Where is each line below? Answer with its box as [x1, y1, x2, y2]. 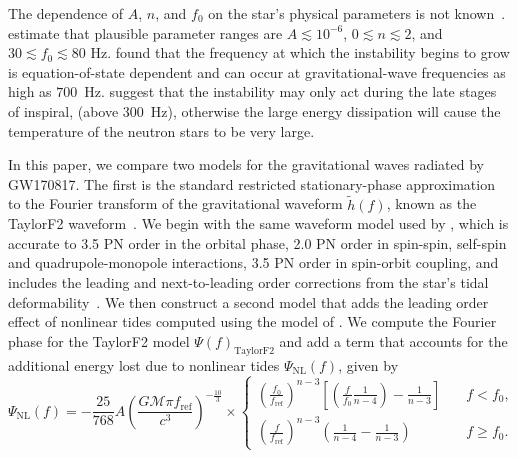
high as [8, 81, 52, 102]
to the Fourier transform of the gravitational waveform [8, 193, 343, 214]
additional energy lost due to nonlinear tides [8, 354, 280, 375]
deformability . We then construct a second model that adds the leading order [8, 291, 489, 312]
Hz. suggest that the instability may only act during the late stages [84, 81, 497, 102]
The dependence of [8, 3, 124, 23]
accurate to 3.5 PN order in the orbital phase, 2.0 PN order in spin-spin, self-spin [8, 232, 507, 253]
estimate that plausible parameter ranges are [8, 22, 283, 43]
